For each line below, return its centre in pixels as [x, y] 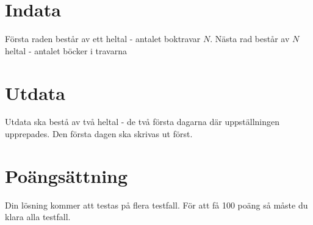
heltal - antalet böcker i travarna [66, 50]
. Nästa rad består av [250, 39]
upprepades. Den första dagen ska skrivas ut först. [99, 134]
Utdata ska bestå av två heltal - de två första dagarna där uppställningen [142, 122]
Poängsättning [67, 175]
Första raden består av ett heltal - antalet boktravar [103, 39]
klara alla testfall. [38, 217]
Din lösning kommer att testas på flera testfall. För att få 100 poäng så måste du [156, 205]
